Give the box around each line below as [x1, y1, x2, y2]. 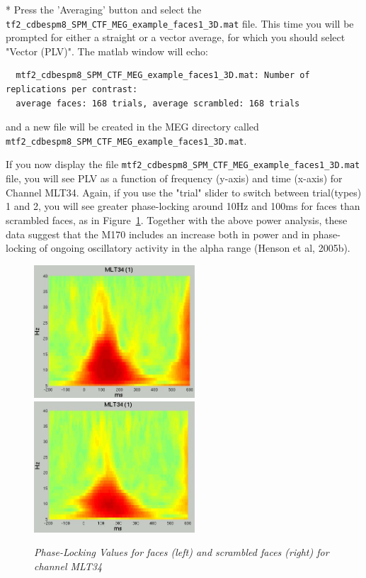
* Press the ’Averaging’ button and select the [6, 2, 202, 16]
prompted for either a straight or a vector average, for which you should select [6, 30, 345, 45]
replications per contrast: [6, 84, 138, 95]
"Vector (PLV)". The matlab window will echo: [6, 43, 208, 58]
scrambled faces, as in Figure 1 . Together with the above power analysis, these [6, 212, 348, 227]
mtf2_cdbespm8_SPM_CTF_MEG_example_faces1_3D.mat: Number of [16, 70, 310, 81]
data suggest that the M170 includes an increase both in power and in [6, 226, 310, 241]
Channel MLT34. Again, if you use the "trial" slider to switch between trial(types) [6, 184, 362, 199]
